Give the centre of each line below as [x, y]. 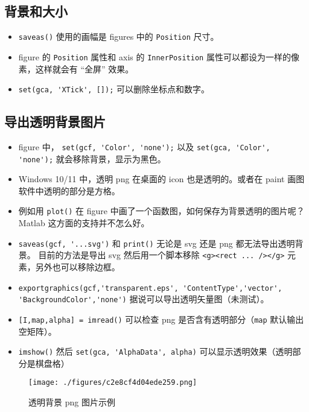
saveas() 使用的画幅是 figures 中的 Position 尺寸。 [119, 36]
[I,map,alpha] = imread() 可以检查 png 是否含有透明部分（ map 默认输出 [161, 319]
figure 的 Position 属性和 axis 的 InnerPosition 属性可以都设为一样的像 [159, 56]
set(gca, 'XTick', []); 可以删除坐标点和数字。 [114, 89]
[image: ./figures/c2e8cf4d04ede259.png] [113, 383]
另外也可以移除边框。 [78, 267]
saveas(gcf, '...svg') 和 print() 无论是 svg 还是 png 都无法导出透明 [157, 243]
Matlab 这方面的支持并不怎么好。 [84, 223]
